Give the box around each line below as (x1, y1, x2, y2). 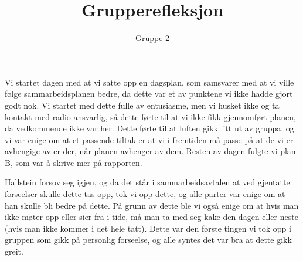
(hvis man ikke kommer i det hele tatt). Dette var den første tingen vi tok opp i (5, 222, 291, 234)
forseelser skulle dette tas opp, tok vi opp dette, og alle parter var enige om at (5, 188, 285, 200)
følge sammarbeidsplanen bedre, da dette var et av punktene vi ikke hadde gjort (5, 87, 293, 100)
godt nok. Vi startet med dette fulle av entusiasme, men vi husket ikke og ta (5, 99, 280, 111)
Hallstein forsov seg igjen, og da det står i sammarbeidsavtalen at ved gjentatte (5, 176, 290, 188)
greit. (5, 245, 23, 257)
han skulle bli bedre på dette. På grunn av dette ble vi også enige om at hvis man (5, 199, 299, 211)
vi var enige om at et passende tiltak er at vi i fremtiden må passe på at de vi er (5, 133, 294, 145)
